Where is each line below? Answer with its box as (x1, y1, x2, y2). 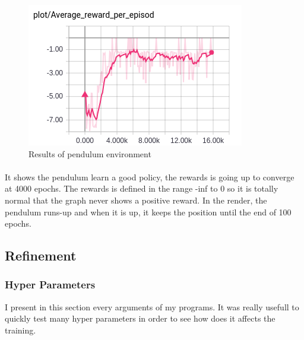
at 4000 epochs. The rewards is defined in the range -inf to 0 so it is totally (5, 182, 278, 195)
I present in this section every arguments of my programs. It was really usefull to (5, 300, 299, 313)
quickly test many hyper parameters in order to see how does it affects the (5, 312, 275, 325)
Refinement (5, 246, 77, 265)
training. (5, 323, 36, 336)
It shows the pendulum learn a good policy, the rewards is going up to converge (5, 170, 294, 183)
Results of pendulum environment (28, 147, 151, 160)
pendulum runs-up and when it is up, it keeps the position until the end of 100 (5, 205, 292, 218)
